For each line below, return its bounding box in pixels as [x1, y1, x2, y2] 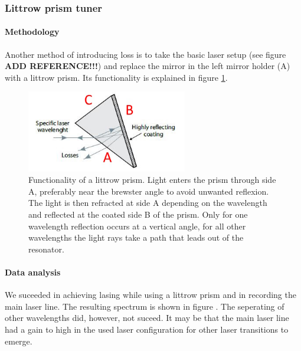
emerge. [5, 334, 32, 347]
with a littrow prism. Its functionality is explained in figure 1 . [5, 71, 228, 83]
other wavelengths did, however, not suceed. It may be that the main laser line [5, 311, 289, 324]
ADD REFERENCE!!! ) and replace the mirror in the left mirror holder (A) [5, 60, 290, 72]
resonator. [28, 242, 64, 255]
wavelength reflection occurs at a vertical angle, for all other [28, 219, 246, 232]
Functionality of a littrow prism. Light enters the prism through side [28, 173, 276, 186]
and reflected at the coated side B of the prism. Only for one [28, 208, 248, 221]
